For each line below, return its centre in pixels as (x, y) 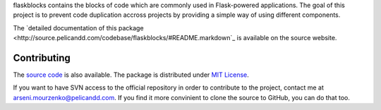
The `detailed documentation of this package (78, 28)
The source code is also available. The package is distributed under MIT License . (131, 75)
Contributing (42, 57)
